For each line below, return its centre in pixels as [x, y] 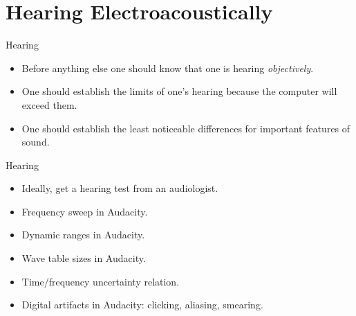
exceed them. [49, 104]
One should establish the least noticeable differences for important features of [186, 128]
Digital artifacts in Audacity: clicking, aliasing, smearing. [142, 305]
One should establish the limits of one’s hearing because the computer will [179, 91]
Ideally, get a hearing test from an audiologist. [120, 188]
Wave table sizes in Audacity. [84, 258]
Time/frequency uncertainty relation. [101, 281]
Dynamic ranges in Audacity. [83, 235]
